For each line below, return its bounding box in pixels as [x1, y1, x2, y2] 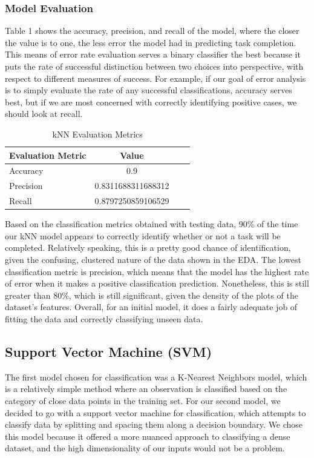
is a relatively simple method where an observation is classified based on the [5, 382, 287, 395]
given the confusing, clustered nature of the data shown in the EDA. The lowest [5, 253, 301, 265]
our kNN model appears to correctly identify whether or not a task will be [5, 229, 281, 242]
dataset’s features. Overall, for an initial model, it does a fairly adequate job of [5, 300, 298, 313]
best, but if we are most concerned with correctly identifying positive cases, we [5, 95, 297, 108]
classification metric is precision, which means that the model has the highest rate [5, 265, 309, 277]
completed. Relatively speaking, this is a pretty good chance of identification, [5, 241, 291, 254]
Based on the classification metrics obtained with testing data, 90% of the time [5, 217, 298, 230]
